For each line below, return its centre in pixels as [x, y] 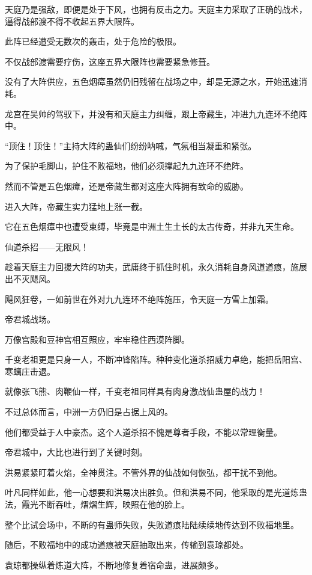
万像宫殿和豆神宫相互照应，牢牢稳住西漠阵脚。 [97, 339]
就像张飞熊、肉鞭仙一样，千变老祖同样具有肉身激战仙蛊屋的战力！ [135, 391]
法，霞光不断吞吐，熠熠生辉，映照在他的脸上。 [97, 504]
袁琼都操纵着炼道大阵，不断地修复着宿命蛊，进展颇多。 [114, 564]
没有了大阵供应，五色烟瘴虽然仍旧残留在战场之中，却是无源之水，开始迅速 [152, 81]
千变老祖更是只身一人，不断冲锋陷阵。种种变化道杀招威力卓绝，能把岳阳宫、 [156, 359]
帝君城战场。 [30, 319]
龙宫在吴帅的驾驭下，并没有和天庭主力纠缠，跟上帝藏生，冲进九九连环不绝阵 [156, 113]
